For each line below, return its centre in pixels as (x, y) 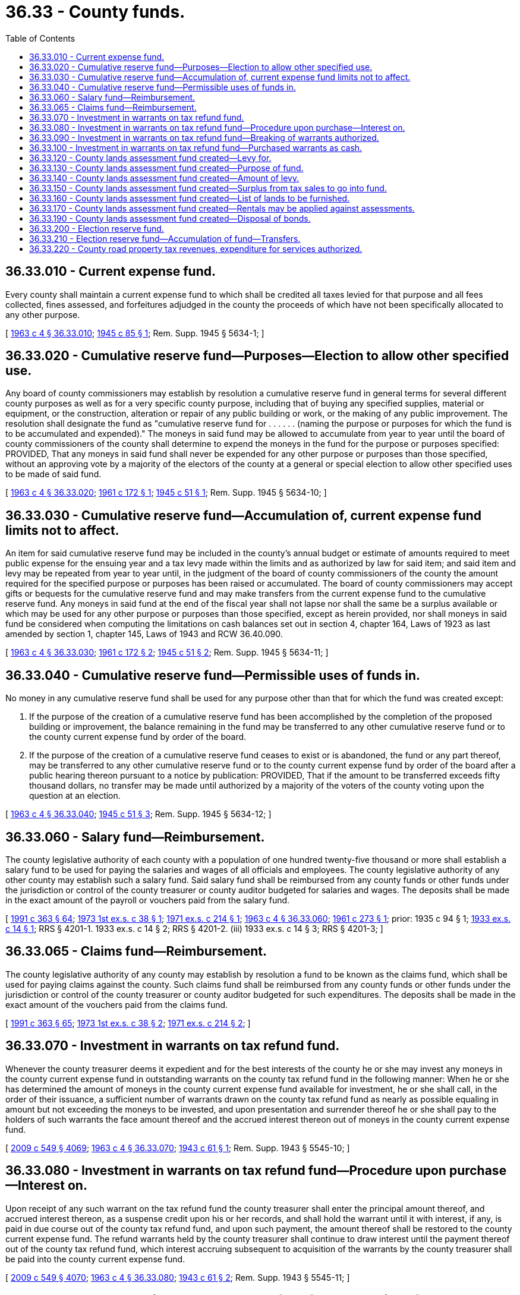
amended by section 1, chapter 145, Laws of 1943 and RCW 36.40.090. (144, 634)
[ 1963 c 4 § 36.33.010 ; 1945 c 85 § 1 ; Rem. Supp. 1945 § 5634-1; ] (135, 333)
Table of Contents (40, 38)
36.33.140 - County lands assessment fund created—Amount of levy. (164, 178)
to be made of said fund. (53, 474)
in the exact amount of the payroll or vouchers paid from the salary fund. (148, 900)
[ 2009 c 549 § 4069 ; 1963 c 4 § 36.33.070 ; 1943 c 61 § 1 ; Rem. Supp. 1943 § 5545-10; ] (178, 1148)
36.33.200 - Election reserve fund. (97, 228)
